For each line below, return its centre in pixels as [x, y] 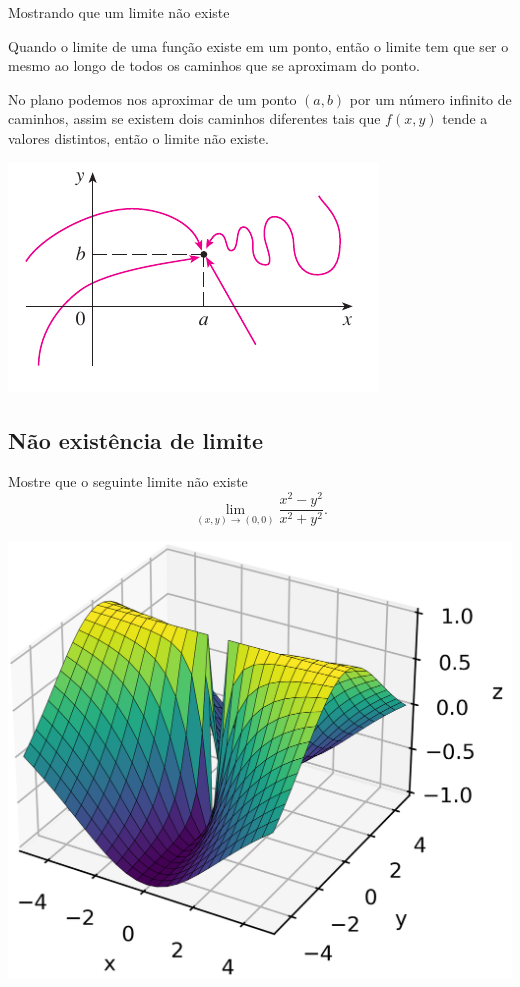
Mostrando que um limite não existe [119, 12]
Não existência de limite [136, 439]
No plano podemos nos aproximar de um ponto [152, 98]
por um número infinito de [430, 98]
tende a [465, 118]
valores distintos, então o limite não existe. [138, 137]
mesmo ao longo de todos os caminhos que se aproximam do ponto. [214, 65]
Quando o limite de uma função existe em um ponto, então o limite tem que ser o [258, 45]
